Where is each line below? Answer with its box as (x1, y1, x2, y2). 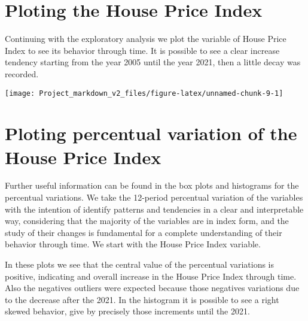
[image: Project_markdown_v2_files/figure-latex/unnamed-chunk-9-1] (5, 89, 283, 98)
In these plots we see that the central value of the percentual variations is (5, 258, 275, 271)
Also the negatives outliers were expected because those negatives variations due (5, 281, 300, 294)
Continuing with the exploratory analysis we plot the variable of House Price (5, 32, 286, 45)
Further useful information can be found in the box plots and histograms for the (5, 179, 299, 192)
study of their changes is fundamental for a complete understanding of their (5, 226, 282, 238)
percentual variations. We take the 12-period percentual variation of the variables (5, 191, 303, 204)
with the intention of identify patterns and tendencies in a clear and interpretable (5, 202, 304, 215)
